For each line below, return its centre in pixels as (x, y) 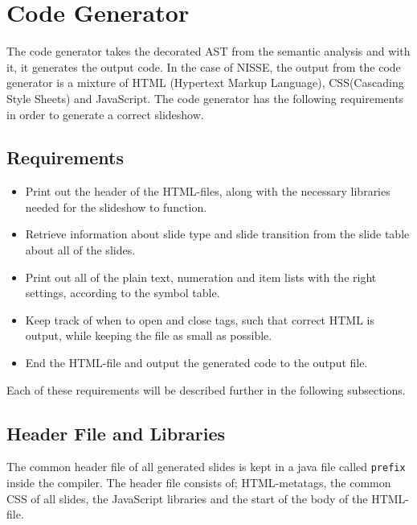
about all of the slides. (80, 250)
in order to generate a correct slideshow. (105, 114)
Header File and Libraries (116, 433)
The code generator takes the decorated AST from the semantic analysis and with (208, 51)
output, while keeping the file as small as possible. (149, 335)
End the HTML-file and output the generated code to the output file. (196, 363)
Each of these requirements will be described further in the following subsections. (206, 389)
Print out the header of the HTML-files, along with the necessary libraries (208, 191)
